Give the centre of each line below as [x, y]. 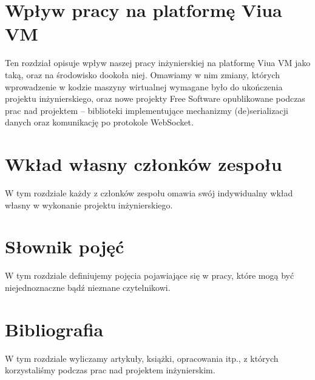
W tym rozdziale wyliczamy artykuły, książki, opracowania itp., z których [142, 358]
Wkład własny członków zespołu [144, 164]
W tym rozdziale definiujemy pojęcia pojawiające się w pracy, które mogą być [150, 275]
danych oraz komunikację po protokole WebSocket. [99, 122]
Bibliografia [54, 329]
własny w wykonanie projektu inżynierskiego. [89, 205]
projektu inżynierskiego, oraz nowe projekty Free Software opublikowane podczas [155, 98]
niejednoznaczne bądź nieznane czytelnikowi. [88, 287]
